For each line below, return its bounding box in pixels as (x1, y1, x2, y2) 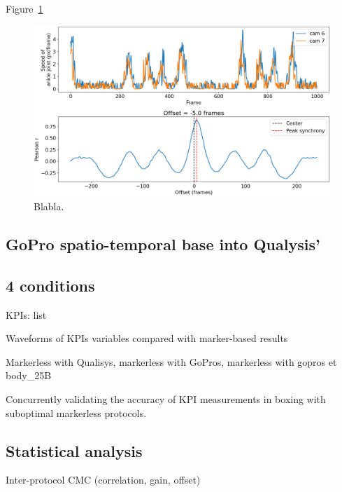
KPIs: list (6, 307, 47, 322)
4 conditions (6, 274, 95, 296)
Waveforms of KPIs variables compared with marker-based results (6, 331, 288, 346)
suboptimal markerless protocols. (6, 405, 147, 420)
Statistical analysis (6, 439, 143, 461)
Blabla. (34, 199, 64, 214)
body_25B (6, 368, 52, 383)
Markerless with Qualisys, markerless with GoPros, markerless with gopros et (6, 354, 337, 369)
